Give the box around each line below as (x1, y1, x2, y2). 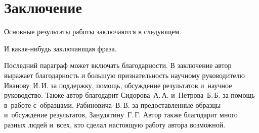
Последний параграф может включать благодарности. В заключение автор (4, 60, 232, 71)
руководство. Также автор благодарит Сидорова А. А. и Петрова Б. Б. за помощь (4, 90, 255, 100)
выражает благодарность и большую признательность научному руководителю (4, 70, 245, 80)
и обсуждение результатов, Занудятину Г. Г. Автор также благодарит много (4, 109, 238, 120)
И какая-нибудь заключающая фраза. (4, 43, 117, 53)
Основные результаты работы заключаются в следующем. (4, 26, 182, 37)
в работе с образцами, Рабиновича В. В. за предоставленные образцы (4, 99, 221, 110)
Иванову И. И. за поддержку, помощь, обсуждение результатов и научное (4, 80, 232, 90)
